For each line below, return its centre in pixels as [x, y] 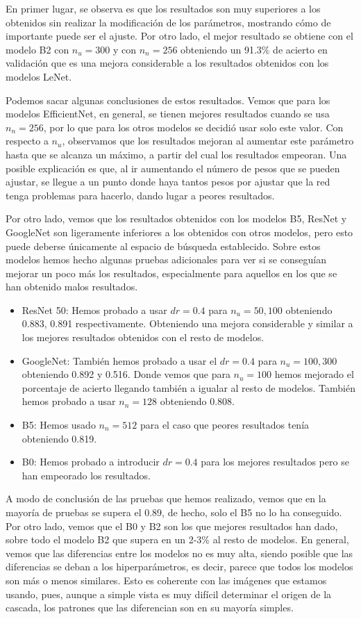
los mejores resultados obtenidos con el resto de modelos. [143, 337]
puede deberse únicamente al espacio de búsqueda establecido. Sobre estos [163, 246]
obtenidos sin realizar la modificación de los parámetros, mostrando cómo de [168, 22]
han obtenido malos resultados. [72, 287]
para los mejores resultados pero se [275, 462]
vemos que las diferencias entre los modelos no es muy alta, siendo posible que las [179, 553]
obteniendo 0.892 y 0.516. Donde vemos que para [126, 374]
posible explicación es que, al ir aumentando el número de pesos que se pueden [173, 168]
